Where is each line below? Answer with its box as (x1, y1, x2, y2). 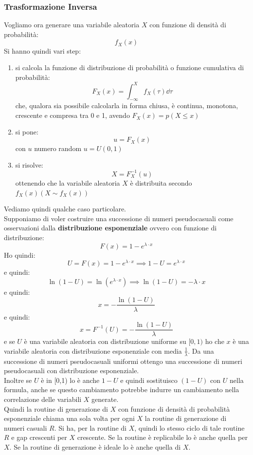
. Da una (188, 345, 214, 356)
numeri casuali (4, 422, 47, 433)
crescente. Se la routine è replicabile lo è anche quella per (77, 432, 248, 442)
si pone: (15, 126, 38, 136)
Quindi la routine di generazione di (4, 403, 108, 414)
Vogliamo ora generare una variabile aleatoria (4, 19, 140, 30)
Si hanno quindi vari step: (4, 46, 81, 56)
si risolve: (15, 159, 43, 170)
